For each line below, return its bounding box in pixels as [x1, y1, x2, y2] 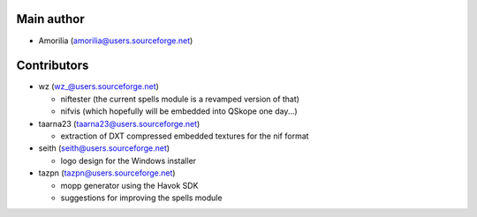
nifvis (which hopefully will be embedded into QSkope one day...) [60, 106, 298, 116]
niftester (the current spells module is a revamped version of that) [60, 94, 300, 104]
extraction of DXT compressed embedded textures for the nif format [60, 131, 309, 141]
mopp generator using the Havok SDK [60, 180, 199, 191]
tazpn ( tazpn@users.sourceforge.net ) [38, 168, 176, 178]
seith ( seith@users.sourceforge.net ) [38, 143, 170, 153]
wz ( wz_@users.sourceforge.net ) [38, 81, 159, 92]
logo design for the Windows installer [60, 155, 197, 166]
